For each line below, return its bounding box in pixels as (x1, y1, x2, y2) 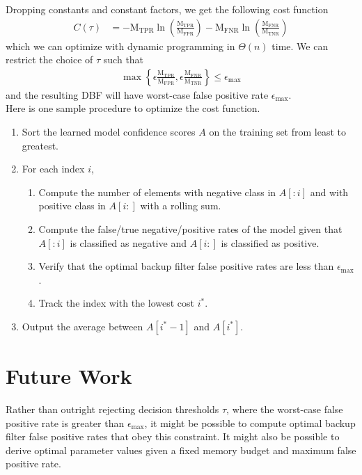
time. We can (271, 38, 329, 53)
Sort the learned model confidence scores (22, 124, 196, 139)
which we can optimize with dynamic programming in (6, 38, 235, 53)
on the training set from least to (209, 124, 346, 139)
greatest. (22, 138, 59, 152)
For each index (22, 161, 85, 176)
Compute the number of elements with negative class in (38, 184, 276, 199)
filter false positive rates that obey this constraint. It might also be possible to (6, 429, 340, 444)
